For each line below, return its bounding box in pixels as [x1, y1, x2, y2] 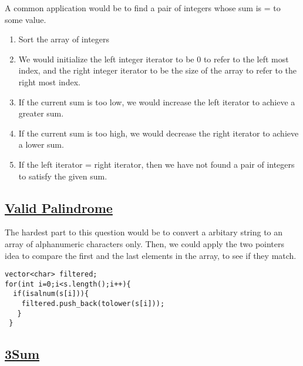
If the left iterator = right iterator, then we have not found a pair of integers [18, 158, 295, 170]
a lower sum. [18, 138, 64, 151]
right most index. [18, 75, 80, 88]
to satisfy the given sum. [18, 169, 107, 182]
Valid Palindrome [5, 198, 113, 217]
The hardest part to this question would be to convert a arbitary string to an [5, 226, 283, 238]
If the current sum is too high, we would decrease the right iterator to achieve [18, 127, 299, 139]
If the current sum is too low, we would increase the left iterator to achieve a [18, 95, 295, 108]
